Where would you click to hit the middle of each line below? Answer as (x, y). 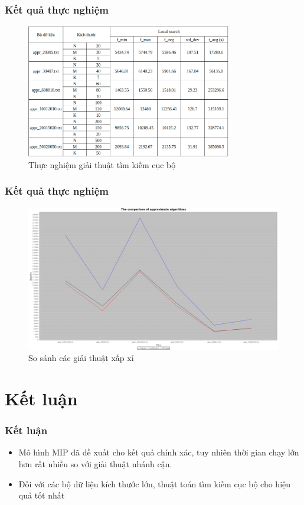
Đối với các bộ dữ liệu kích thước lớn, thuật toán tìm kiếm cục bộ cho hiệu (155, 483)
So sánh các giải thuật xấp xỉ (81, 358)
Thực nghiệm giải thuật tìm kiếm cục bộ (102, 164)
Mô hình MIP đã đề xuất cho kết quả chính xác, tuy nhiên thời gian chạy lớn (159, 452)
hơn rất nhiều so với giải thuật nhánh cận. (95, 463)
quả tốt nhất (42, 495)
